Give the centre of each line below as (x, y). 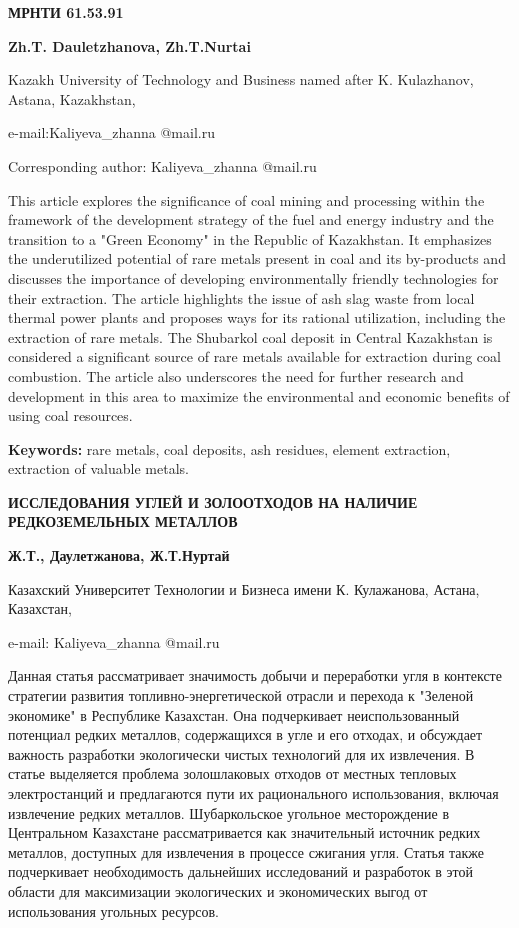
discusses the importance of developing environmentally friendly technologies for (253, 277)
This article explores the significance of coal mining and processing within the (246, 199)
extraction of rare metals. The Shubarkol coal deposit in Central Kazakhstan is (250, 336)
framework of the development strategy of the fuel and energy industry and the (251, 219)
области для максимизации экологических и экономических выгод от (218, 890)
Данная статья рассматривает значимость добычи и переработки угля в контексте (255, 675)
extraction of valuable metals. (98, 468)
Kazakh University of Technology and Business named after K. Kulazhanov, (241, 79)
